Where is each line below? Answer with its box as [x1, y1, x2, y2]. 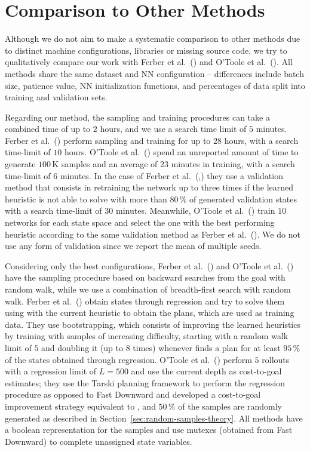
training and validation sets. [5, 91, 108, 103]
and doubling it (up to [41, 341, 124, 353]
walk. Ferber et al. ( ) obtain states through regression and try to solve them [5, 294, 285, 307]
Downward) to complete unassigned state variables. [5, 435, 192, 447]
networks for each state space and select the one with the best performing [5, 216, 275, 229]
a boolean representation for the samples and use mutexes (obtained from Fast [5, 423, 293, 436]
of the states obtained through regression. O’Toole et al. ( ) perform [5, 353, 252, 365]
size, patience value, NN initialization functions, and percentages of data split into [5, 79, 305, 91]
